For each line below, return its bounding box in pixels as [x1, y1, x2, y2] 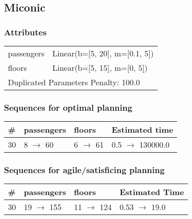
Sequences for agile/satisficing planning [4, 164, 165, 176]
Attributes [4, 25, 47, 38]
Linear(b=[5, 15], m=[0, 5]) [52, 62, 148, 73]
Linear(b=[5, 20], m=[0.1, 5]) [52, 47, 154, 59]
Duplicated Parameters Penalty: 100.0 [8, 76, 140, 88]
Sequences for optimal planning [4, 101, 132, 113]
